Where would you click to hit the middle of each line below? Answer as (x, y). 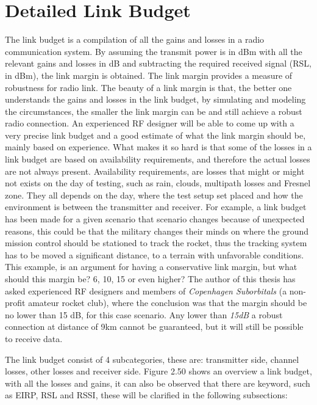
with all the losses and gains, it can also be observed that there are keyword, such (158, 383)
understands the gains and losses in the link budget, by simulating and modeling (155, 99)
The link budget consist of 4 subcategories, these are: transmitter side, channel (152, 359)
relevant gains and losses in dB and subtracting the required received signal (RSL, (158, 63)
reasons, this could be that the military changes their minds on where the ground (157, 231)
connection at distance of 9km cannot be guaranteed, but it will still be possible (154, 327)
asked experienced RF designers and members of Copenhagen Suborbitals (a (146, 290)
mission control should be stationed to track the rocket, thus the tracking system (156, 243)
